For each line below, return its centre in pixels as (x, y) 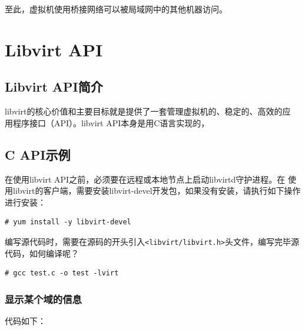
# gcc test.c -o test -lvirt (62, 273)
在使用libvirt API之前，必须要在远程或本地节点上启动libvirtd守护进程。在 (145, 179)
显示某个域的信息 (43, 299)
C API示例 (38, 154)
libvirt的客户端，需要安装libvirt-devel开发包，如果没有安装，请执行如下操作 (157, 191)
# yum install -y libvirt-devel (68, 222)
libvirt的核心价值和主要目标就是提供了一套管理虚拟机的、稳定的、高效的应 (148, 111)
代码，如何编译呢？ (42, 253)
